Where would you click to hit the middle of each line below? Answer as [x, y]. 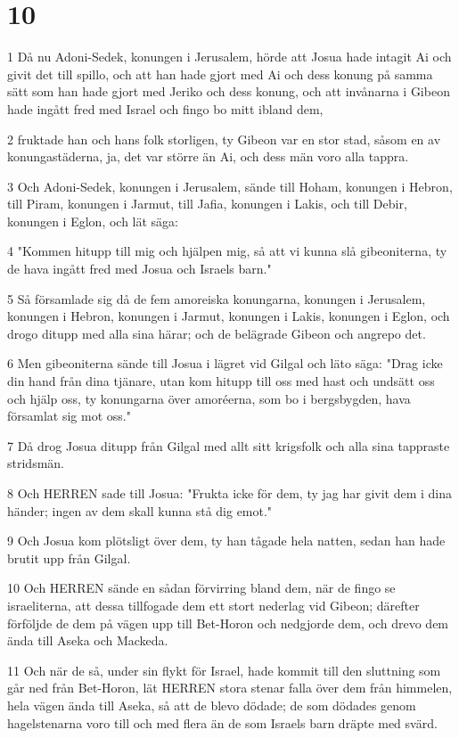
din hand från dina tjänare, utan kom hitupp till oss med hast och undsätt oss [221, 381]
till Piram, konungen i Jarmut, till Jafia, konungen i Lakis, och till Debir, [207, 204]
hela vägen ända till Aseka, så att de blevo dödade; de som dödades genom [212, 705]
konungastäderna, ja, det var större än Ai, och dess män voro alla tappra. [208, 156]
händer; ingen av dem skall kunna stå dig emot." [140, 510]
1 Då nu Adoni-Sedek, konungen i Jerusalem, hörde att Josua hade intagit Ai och [229, 57]
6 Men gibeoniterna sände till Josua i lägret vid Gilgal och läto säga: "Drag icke [225, 363]
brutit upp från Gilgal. [69, 558]
